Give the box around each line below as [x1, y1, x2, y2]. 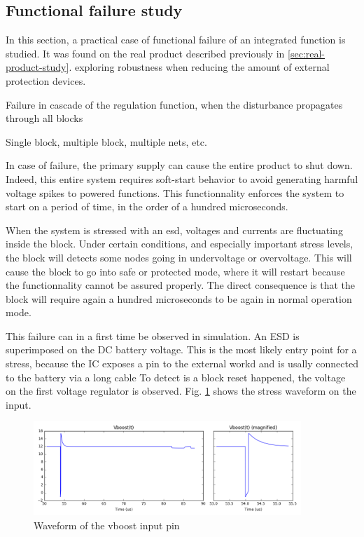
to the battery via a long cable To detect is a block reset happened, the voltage [6, 369, 346, 384]
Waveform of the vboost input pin [34, 517, 180, 532]
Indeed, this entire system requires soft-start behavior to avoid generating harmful [6, 171, 358, 186]
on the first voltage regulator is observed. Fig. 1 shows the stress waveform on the [6, 383, 356, 398]
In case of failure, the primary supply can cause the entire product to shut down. [6, 158, 353, 172]
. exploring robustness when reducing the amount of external [69, 60, 330, 74]
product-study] [6, 60, 69, 74]
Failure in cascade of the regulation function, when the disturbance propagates [6, 97, 343, 111]
